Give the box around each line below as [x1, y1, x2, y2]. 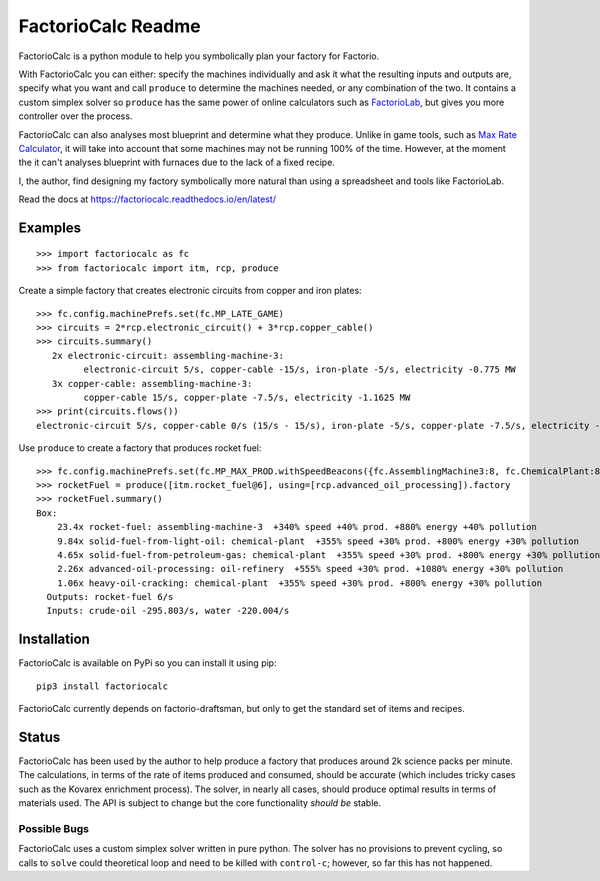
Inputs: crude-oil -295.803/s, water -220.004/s [46, 605, 290, 617]
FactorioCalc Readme [18, 15, 201, 37]
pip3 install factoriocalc [36, 680, 169, 692]
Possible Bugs [18, 821, 90, 835]
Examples [18, 219, 82, 236]
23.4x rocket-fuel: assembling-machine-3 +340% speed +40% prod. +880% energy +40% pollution [56, 521, 537, 533]
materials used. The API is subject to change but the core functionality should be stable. [18, 797, 382, 809]
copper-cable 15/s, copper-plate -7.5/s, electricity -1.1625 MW [83, 391, 411, 403]
